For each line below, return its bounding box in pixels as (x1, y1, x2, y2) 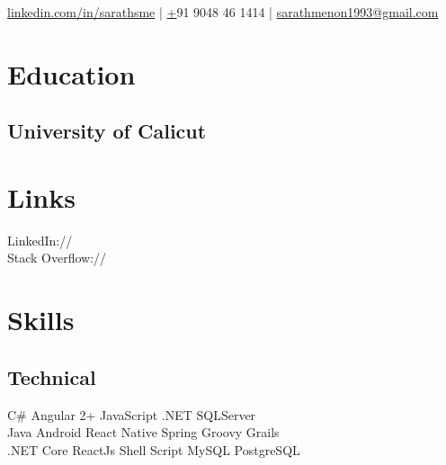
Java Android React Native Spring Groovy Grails (7, 423, 280, 442)
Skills (7, 301, 75, 338)
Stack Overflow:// (7, 248, 107, 267)
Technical (7, 362, 96, 390)
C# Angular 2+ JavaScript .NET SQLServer (7, 405, 256, 424)
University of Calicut (7, 117, 207, 145)
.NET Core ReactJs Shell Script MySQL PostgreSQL (7, 440, 300, 459)
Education (7, 55, 136, 92)
